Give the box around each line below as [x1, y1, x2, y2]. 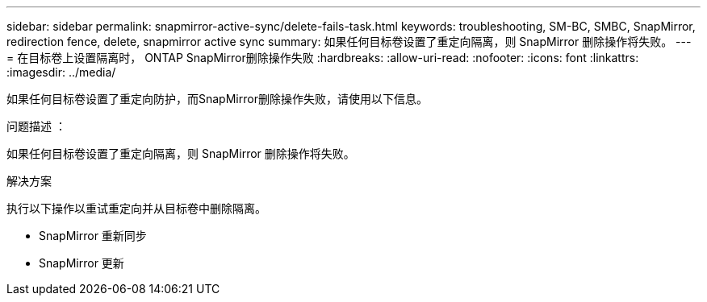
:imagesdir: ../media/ [6, 65, 116, 79]
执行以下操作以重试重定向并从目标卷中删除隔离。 [6, 201, 266, 215]
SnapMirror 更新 [39, 256, 124, 270]
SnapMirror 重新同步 [39, 229, 147, 242]
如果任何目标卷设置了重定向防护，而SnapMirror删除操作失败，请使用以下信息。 [6, 92, 428, 105]
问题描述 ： [6, 119, 66, 133]
